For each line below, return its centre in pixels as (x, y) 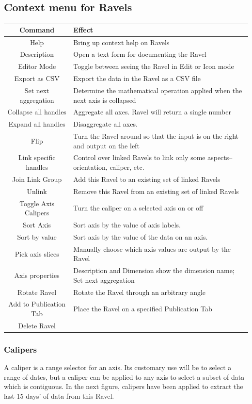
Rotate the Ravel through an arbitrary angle (140, 292)
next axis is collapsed (105, 100)
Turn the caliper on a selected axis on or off (138, 208)
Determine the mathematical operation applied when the (158, 90)
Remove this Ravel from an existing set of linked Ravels (156, 191)
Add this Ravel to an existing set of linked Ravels (147, 179)
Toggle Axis (37, 203)
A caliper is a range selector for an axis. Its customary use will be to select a (118, 367)
